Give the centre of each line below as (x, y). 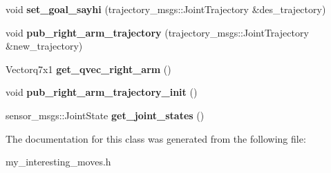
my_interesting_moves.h (58, 162)
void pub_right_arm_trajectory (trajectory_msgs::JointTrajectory (157, 32)
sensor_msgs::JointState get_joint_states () (105, 115)
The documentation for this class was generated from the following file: (156, 138)
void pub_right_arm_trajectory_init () (102, 92)
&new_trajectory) (44, 46)
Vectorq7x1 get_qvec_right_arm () (88, 69)
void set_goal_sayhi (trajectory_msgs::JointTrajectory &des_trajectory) (166, 9)
